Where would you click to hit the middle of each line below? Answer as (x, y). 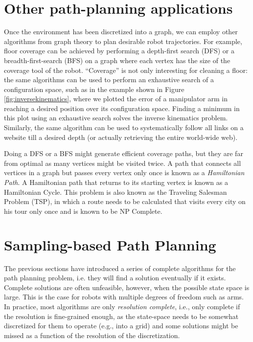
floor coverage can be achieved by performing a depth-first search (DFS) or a (119, 51)
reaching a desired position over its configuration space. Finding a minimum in (122, 108)
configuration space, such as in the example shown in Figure (94, 89)
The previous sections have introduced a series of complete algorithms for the (120, 268)
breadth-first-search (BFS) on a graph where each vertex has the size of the (117, 60)
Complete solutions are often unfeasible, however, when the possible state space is (127, 287)
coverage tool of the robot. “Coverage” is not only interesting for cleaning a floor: (126, 70)
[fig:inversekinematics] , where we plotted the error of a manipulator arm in (116, 99)
